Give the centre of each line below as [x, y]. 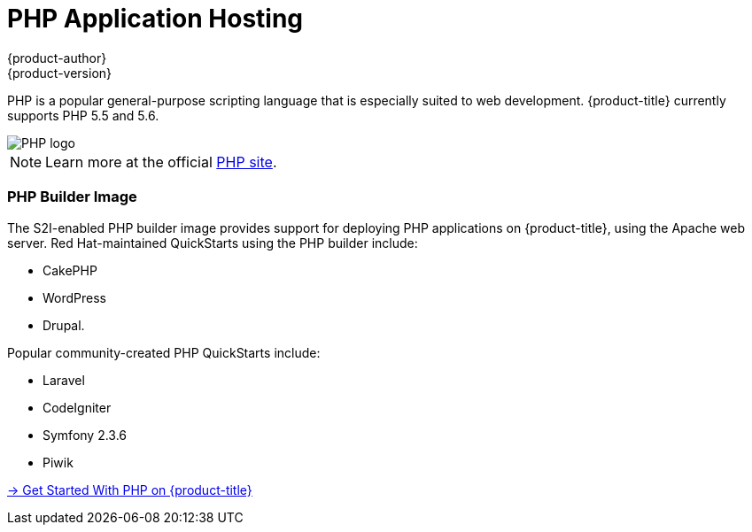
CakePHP [70, 270]
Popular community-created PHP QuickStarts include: [164, 352]
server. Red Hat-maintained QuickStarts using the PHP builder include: [213, 243]
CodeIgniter [77, 407]
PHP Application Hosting [155, 19]
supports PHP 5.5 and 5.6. [83, 115]
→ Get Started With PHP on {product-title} [130, 490]
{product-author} [57, 58]
